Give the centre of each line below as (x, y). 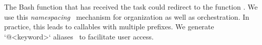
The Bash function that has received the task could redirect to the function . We (131, 7)
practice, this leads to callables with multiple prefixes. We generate (109, 27)
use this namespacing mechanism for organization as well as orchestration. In (127, 16)
